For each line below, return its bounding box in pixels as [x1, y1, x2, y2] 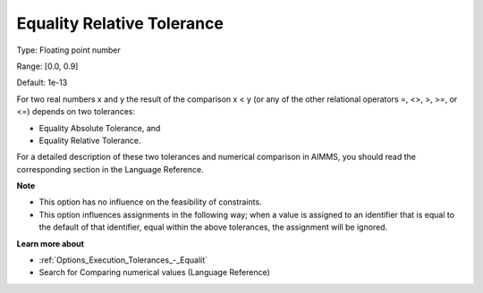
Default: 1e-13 [16, 77, 68, 88]
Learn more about [16, 238, 85, 249]
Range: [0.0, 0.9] [16, 61, 79, 71]
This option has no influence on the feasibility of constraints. [38, 197, 263, 207]
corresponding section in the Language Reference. [16, 163, 205, 174]
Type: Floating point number [16, 45, 121, 55]
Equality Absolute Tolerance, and [38, 122, 161, 133]
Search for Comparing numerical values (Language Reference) [38, 267, 270, 278]
